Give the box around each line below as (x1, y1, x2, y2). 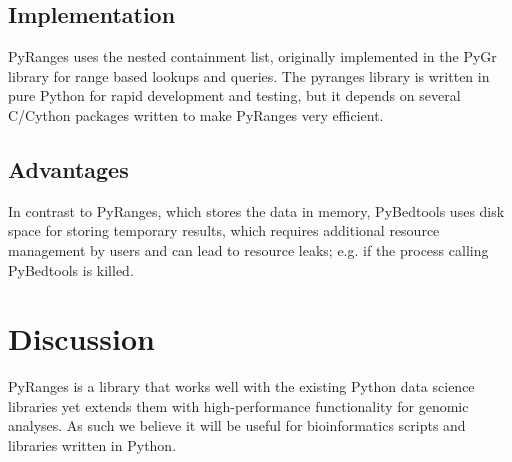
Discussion (8, 318, 155, 359)
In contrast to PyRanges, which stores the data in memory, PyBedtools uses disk (8, 200, 505, 221)
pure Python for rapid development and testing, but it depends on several (8, 85, 461, 106)
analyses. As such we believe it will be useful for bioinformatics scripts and (8, 415, 466, 436)
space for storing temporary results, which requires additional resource (8, 220, 440, 241)
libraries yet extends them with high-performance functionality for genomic (8, 395, 469, 416)
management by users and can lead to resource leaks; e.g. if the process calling (8, 239, 489, 260)
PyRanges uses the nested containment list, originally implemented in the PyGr (8, 46, 497, 67)
